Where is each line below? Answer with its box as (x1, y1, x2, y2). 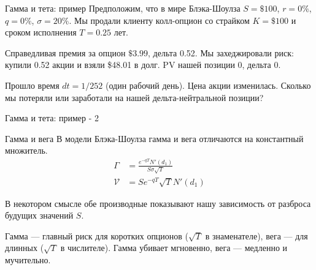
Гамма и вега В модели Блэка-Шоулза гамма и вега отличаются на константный (5, 132, 304, 144)
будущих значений (5, 209, 74, 222)
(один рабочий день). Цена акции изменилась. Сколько (105, 78, 311, 91)
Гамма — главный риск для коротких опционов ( (5, 229, 189, 242)
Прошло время (5, 78, 60, 91)
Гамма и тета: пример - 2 (5, 111, 99, 124)
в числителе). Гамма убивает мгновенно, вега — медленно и (60, 241, 288, 254)
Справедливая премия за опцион (5, 46, 126, 59)
